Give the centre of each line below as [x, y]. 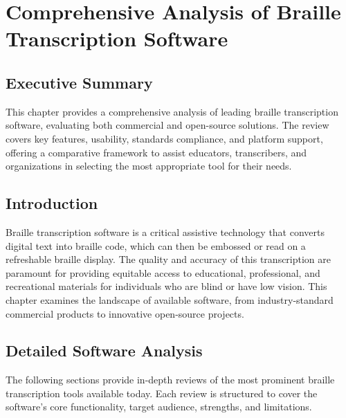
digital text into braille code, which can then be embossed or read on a [156, 245]
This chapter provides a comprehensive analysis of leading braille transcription [172, 111]
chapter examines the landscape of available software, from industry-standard [170, 299]
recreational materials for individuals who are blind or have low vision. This [166, 286]
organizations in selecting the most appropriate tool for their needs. [149, 166]
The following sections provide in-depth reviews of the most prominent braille [170, 380]
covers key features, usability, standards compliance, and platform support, [164, 138]
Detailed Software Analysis [104, 351]
